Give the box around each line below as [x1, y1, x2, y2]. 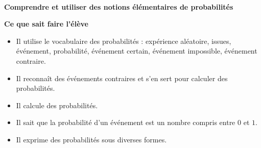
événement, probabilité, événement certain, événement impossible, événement [16, 45, 257, 56]
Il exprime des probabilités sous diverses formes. [16, 134, 167, 144]
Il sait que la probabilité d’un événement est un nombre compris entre [16, 117, 235, 128]
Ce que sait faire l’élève [4, 18, 88, 29]
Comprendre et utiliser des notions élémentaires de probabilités [4, 1, 233, 12]
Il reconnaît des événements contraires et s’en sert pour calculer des [16, 72, 228, 83]
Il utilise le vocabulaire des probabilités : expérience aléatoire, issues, [16, 35, 231, 46]
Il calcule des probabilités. [16, 100, 98, 110]
